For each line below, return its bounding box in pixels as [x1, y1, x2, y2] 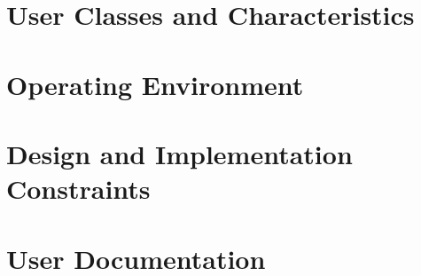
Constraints [6, 170, 151, 207]
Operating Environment [6, 66, 304, 102]
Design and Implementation [6, 135, 353, 171]
